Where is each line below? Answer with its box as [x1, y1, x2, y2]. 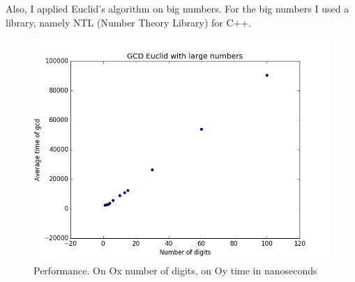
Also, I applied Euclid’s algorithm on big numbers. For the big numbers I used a [6, 1, 349, 15]
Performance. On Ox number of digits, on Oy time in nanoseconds [33, 263, 317, 277]
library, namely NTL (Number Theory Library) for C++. [6, 15, 252, 29]
